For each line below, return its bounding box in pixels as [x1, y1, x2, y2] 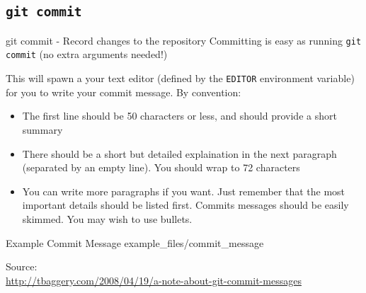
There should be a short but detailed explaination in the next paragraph [22, 146, 337, 161]
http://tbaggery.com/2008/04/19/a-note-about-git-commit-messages [6, 272, 302, 287]
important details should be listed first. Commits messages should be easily [22, 197, 349, 212]
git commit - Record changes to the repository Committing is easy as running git [6, 33, 362, 47]
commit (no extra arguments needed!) [6, 47, 168, 62]
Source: [6, 259, 38, 274]
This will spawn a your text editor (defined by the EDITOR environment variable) [6, 71, 355, 86]
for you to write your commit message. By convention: [6, 84, 241, 99]
